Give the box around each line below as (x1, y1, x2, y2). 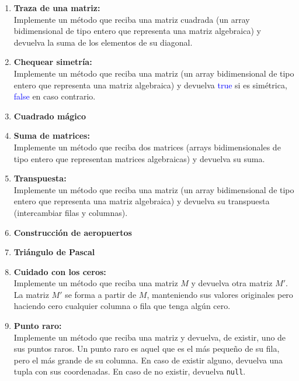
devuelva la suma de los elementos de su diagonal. (13, 36, 193, 48)
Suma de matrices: (13, 129, 90, 142)
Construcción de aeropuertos (13, 226, 132, 238)
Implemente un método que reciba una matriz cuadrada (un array (13, 13, 250, 25)
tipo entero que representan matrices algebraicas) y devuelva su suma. (13, 152, 265, 164)
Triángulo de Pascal (13, 246, 95, 258)
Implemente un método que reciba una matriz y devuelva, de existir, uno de (13, 331, 286, 343)
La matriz (13, 288, 49, 300)
